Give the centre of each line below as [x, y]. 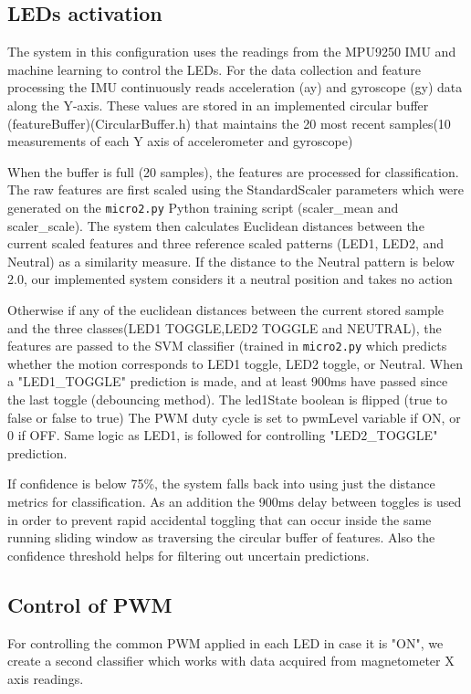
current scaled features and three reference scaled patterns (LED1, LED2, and [226, 243]
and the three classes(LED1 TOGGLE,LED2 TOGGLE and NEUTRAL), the [225, 327]
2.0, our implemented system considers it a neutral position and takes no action [230, 279]
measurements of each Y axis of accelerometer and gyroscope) [180, 141]
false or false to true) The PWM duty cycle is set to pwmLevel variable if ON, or [234, 417]
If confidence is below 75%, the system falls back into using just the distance [221, 484]
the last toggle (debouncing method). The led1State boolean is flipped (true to [228, 400]
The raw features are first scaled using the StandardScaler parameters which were [236, 189]
